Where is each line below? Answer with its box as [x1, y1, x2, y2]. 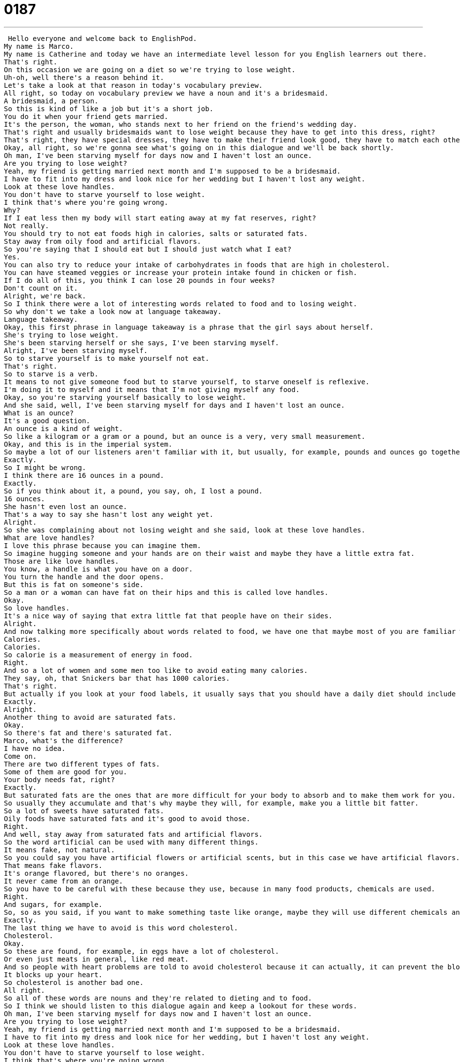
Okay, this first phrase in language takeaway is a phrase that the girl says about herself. [4, 323, 374, 331]
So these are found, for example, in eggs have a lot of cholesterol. [4, 947, 279, 955]
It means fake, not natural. [4, 846, 115, 854]
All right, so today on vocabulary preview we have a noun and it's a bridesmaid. [4, 89, 328, 97]
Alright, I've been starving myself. [4, 346, 148, 354]
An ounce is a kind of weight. [4, 424, 123, 433]
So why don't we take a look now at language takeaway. [4, 307, 222, 315]
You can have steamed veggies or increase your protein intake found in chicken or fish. [4, 268, 357, 276]
